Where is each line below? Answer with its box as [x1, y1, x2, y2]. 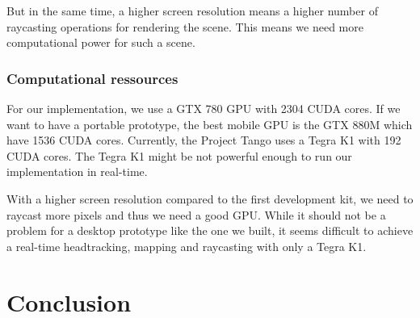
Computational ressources [6, 68, 178, 88]
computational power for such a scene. [6, 34, 195, 51]
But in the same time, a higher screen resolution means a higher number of [6, 2, 378, 19]
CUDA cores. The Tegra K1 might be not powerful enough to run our [6, 147, 352, 164]
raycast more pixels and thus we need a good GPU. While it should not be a [6, 206, 386, 223]
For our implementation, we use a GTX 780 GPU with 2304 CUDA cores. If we [6, 100, 401, 116]
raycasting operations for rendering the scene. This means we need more [6, 18, 363, 35]
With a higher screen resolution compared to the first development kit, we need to [6, 190, 414, 207]
